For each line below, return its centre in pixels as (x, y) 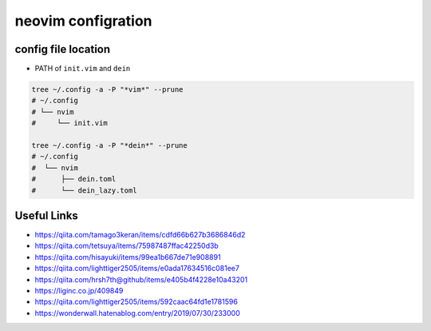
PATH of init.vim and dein (83, 69)
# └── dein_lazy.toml (84, 190)
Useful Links (47, 215)
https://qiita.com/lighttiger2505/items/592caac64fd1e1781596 (136, 302)
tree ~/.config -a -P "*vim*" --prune (107, 90)
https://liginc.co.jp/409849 (79, 291)
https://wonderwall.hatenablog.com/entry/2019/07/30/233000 (137, 313)
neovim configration (83, 21)
